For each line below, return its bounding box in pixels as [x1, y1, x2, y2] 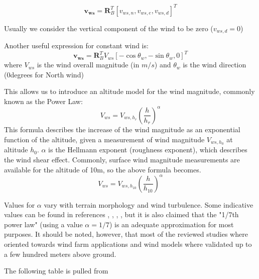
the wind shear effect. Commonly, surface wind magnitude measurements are [4, 154, 240, 164]
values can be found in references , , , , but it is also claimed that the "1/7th [4, 209, 239, 220]
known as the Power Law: [4, 96, 83, 106]
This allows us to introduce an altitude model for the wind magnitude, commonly [4, 86, 255, 97]
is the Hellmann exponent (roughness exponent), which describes [48, 144, 247, 155]
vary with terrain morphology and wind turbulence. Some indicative [44, 199, 253, 210]
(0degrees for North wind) [4, 69, 84, 79]
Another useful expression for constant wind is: [4, 40, 149, 50]
